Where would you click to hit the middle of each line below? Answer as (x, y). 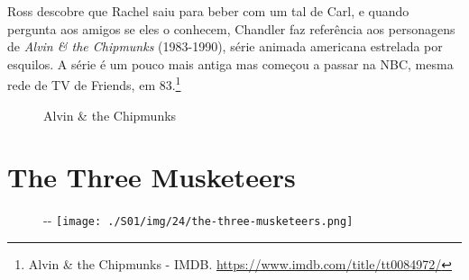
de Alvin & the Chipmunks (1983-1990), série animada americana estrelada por (225, 46)
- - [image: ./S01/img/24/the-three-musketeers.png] (198, 220)
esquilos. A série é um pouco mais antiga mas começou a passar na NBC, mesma (230, 63)
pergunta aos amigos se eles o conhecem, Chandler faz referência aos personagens (231, 28)
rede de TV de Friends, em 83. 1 (94, 84)
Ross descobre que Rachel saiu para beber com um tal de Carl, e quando (208, 11)
